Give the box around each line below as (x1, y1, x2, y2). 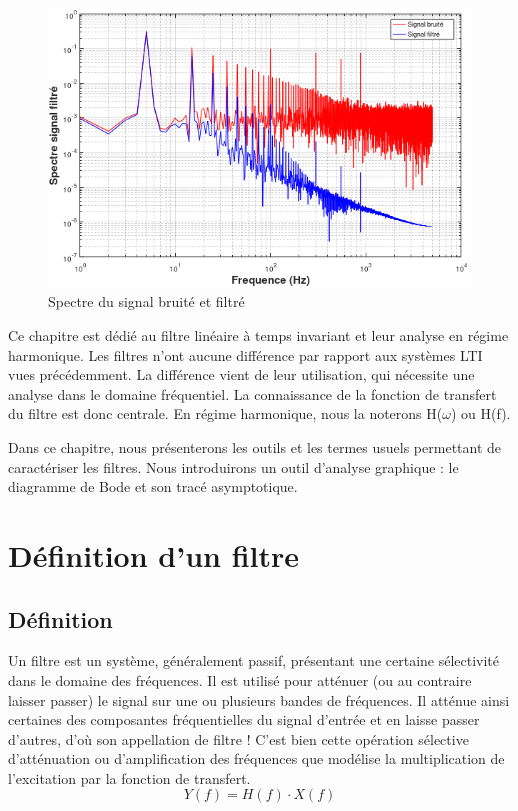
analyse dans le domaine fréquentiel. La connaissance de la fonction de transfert (8, 383, 497, 404)
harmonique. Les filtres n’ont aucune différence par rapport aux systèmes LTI (8, 344, 483, 365)
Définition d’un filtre (8, 534, 300, 575)
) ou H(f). (450, 403, 511, 424)
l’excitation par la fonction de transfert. (8, 767, 251, 788)
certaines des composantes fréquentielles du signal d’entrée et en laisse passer (8, 709, 480, 730)
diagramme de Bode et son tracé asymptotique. (8, 476, 298, 497)
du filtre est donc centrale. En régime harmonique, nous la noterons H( (8, 403, 443, 424)
